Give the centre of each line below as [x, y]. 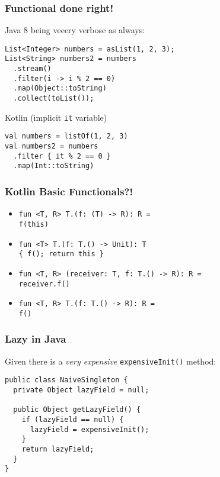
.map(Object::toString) [60, 88]
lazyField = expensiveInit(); [90, 429]
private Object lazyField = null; [81, 390]
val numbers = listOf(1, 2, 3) [66, 136]
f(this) [34, 224]
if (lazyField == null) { [73, 420]
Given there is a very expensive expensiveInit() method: [111, 361]
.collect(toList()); [54, 99]
